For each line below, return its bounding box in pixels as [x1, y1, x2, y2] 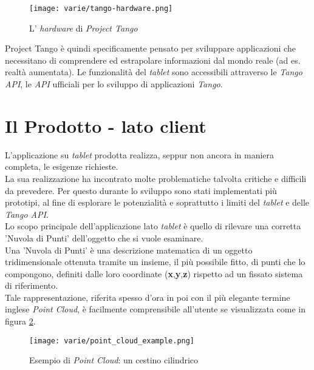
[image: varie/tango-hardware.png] [29, 4, 173, 13]
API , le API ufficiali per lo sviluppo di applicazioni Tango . [5, 78, 223, 90]
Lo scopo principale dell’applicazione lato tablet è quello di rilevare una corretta [5, 220, 301, 232]
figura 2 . [5, 315, 36, 328]
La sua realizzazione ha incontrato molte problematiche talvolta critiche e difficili [5, 172, 307, 184]
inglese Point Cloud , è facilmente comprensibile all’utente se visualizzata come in [5, 303, 305, 315]
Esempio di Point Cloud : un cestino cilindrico [29, 354, 199, 366]
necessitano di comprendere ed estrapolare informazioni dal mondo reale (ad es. [5, 53, 301, 66]
